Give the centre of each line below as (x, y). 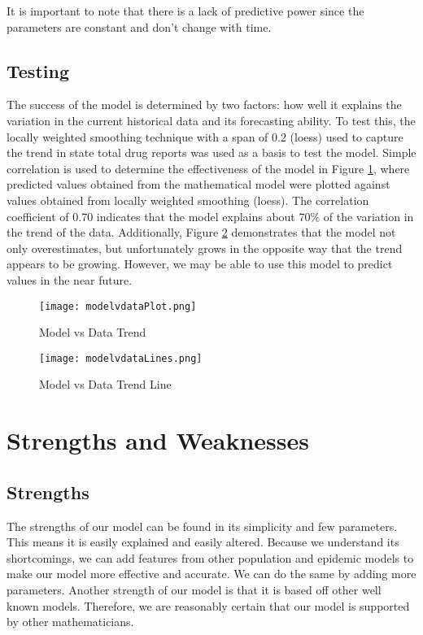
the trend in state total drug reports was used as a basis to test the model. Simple (211, 152)
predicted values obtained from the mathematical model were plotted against (198, 184)
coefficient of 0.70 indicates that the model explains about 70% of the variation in (210, 216)
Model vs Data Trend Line (105, 384)
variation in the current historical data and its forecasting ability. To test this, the (211, 120)
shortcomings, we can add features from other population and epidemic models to (210, 557)
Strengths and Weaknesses (158, 440)
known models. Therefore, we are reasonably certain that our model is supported (208, 605)
